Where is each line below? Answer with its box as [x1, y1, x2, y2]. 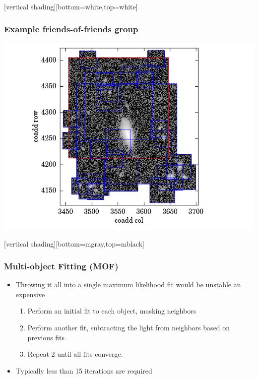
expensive [15, 289, 45, 299]
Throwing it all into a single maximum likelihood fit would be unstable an [15, 279, 241, 290]
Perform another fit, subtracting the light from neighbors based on [27, 322, 230, 332]
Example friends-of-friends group [4, 22, 138, 35]
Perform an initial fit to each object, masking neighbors [27, 306, 196, 316]
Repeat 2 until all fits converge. [27, 349, 123, 359]
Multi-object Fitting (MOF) [4, 259, 119, 272]
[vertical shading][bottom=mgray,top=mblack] [4, 239, 144, 249]
